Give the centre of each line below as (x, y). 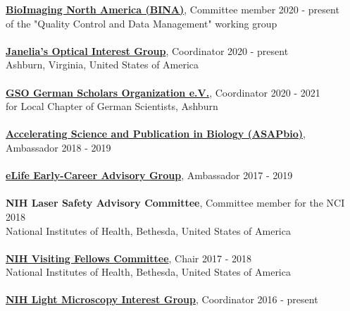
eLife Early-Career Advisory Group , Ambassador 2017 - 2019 (149, 175)
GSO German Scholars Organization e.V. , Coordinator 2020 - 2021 (163, 92)
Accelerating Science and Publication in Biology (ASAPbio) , (156, 134)
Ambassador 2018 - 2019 (58, 147)
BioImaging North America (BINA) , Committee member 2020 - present (173, 9)
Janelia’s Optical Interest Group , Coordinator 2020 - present (147, 50)
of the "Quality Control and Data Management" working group (142, 23)
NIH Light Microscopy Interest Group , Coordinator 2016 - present (162, 299)
